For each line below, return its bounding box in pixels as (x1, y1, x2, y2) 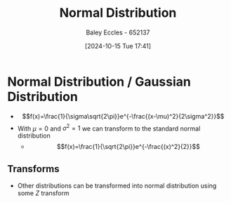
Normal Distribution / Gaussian (7, 74, 192, 89)
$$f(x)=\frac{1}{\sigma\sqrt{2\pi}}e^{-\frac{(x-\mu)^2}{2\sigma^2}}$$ (22, 112, 225, 120)
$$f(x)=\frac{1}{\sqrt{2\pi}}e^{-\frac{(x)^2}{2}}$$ (56, 143, 200, 151)
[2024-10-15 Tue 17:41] (84, 41, 152, 50)
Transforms (7, 163, 60, 175)
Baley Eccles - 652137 (86, 28, 150, 37)
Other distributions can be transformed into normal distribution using (17, 181, 217, 190)
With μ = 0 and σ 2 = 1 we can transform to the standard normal (17, 123, 201, 133)
